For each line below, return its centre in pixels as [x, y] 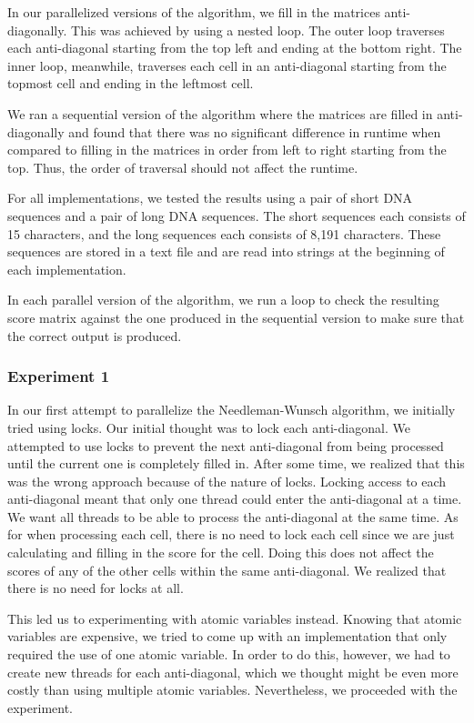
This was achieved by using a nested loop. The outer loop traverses [258, 30]
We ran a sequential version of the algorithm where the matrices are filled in [220, 113]
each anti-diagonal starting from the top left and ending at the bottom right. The [235, 48]
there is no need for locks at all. [96, 588]
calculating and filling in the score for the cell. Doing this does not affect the [221, 552]
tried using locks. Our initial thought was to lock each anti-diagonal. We [209, 427]
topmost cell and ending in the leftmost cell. [131, 83]
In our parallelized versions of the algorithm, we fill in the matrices [194, 12]
